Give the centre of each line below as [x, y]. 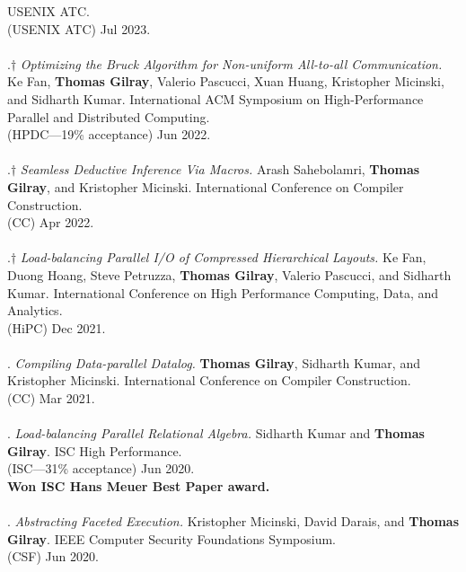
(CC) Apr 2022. [51, 222]
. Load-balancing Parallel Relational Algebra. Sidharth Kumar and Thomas [216, 433]
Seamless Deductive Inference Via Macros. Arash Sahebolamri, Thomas [220, 169]
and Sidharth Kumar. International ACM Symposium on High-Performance [215, 98]
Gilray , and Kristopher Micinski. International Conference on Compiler [206, 186]
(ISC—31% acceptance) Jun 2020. [101, 468]
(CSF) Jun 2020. [53, 556]
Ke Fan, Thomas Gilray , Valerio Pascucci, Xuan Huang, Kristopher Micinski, [226, 81]
